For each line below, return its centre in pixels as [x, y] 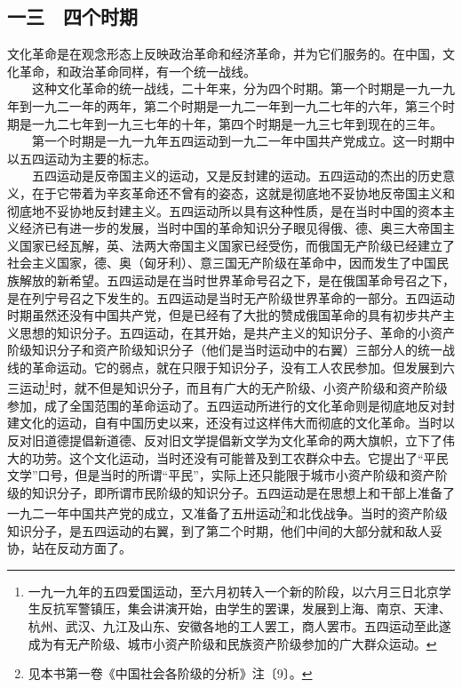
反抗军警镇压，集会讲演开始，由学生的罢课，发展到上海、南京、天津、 [246, 608]
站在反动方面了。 [81, 548]
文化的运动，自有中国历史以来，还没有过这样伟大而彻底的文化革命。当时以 [237, 423]
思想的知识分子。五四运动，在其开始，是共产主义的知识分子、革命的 [218, 332]
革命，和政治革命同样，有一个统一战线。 [137, 71]
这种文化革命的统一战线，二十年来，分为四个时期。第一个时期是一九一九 [243, 88]
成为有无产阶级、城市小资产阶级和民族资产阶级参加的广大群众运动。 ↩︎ [232, 643]
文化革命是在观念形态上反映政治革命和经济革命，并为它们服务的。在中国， [225, 54]
